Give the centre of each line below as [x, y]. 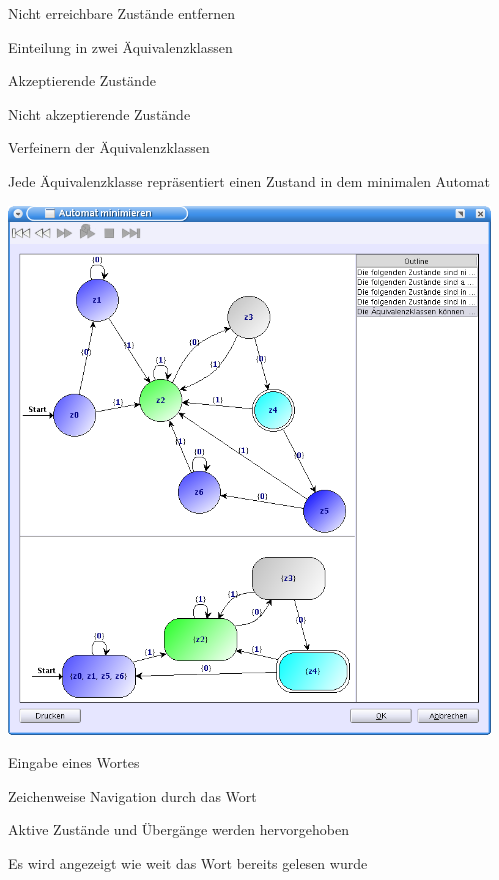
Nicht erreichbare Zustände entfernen [121, 13]
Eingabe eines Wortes [74, 762]
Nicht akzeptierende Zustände [99, 113]
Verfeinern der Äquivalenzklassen [109, 147]
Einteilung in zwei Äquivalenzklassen [120, 46]
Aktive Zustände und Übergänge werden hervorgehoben [178, 829]
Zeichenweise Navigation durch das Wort [132, 795]
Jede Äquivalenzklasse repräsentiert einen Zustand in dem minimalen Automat [249, 180]
